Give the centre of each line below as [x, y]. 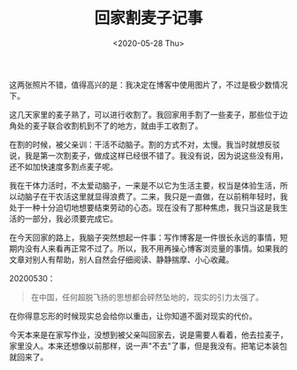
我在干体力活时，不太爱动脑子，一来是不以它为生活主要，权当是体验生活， [145, 185]
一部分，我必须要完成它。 [71, 219]
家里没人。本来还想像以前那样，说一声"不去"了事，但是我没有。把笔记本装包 [148, 345]
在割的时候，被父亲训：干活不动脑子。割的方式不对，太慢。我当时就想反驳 [145, 144]
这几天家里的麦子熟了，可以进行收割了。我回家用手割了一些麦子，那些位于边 [148, 114]
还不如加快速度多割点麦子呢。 [63, 166]
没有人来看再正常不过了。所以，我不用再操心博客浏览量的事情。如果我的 [156, 248]
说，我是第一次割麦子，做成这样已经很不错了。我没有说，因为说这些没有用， [148, 155]
